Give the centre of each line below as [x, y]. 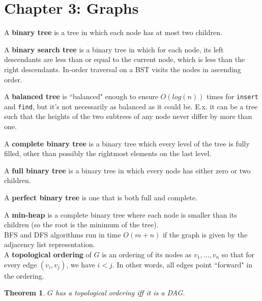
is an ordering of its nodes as [147, 254]
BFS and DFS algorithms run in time [63, 234]
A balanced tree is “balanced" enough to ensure [81, 96]
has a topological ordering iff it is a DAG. [120, 293]
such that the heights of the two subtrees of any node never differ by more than [128, 116]
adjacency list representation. [50, 244]
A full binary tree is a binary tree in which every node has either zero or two [127, 170]
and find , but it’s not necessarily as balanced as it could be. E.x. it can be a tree [131, 106]
